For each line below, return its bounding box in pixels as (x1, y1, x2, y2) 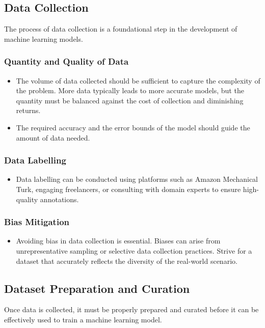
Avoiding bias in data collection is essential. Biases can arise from (16, 235, 221, 246)
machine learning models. (4, 33, 83, 44)
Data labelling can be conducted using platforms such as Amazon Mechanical (16, 174, 258, 184)
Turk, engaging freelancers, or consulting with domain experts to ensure (16, 183, 241, 194)
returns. (16, 105, 41, 116)
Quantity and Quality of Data (4, 55, 129, 68)
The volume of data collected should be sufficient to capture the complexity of (16, 75, 260, 86)
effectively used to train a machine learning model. (4, 314, 162, 324)
